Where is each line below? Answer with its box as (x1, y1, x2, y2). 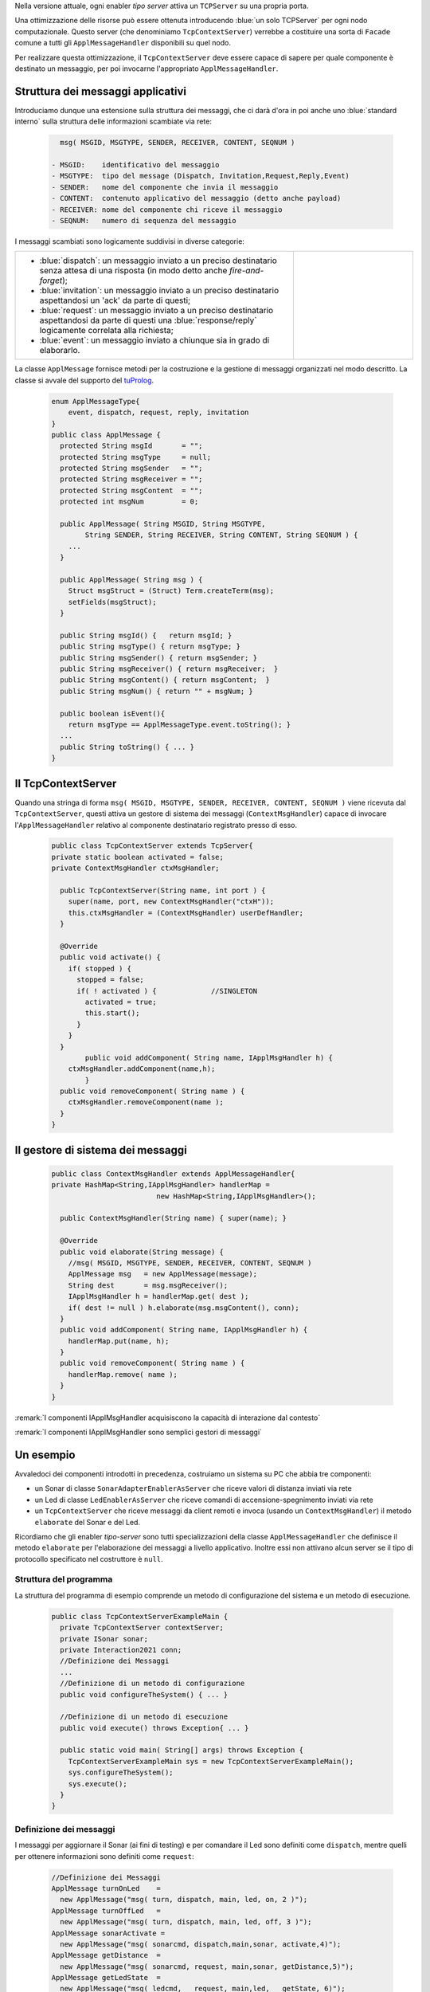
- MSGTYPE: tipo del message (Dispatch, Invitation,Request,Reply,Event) (51, 171, 350, 181)
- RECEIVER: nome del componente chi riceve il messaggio (51, 205, 283, 214)
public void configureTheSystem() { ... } (60, 1690, 229, 1699)
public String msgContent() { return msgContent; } (60, 676, 270, 684)
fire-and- (229, 265, 264, 276)
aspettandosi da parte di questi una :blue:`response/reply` (39, 315, 257, 326)
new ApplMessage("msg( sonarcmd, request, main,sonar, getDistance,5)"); (60, 1962, 354, 1971)
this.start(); (84, 1009, 140, 1018)
